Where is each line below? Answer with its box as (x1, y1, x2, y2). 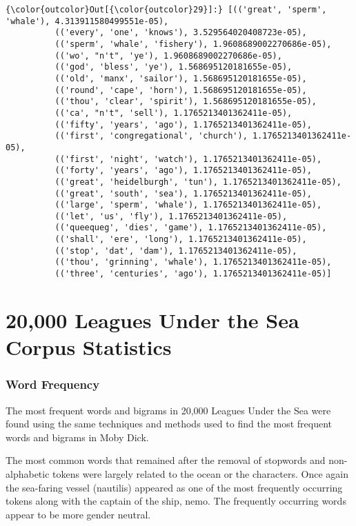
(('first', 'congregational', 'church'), (55, 131, 248, 141)
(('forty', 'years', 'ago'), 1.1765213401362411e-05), (55, 165, 312, 176)
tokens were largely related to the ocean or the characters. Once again (52, 466, 348, 481)
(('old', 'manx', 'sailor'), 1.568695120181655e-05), (55, 73, 307, 83)
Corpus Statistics (6, 333, 172, 361)
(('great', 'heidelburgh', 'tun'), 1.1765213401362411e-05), (55, 176, 342, 187)
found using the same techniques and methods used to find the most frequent (6, 416, 333, 431)
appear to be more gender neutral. (6, 507, 151, 521)
